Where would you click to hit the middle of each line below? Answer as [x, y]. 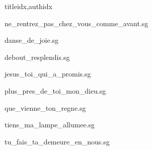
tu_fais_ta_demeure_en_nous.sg [57, 141]
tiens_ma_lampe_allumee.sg [50, 125]
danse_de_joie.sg [32, 40]
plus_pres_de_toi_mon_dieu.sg [55, 90]
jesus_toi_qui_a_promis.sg [48, 74]
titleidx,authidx [28, 6]
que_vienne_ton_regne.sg [45, 107]
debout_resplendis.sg [37, 57]
